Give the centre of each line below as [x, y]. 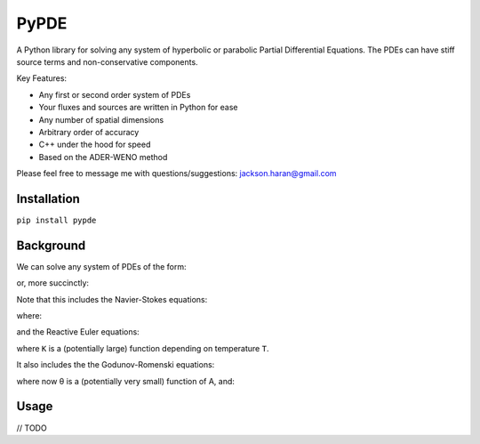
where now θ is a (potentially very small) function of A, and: [126, 381]
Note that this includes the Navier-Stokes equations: [112, 299]
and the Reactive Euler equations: [78, 332]
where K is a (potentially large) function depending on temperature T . [143, 348]
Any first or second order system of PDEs [115, 94]
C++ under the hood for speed [95, 145]
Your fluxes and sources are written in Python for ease [139, 108]
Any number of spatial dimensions [101, 119]
